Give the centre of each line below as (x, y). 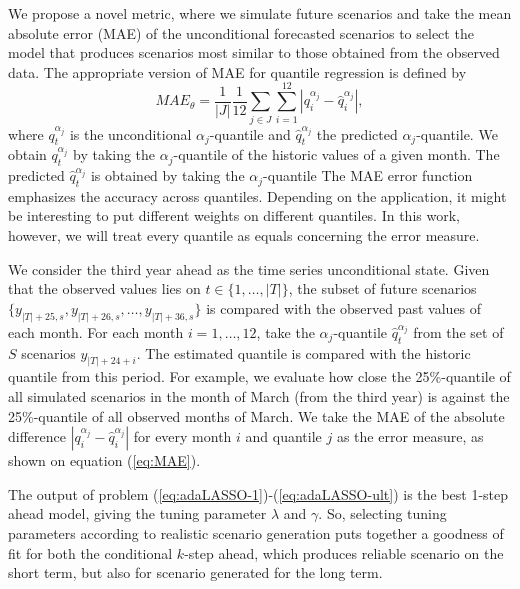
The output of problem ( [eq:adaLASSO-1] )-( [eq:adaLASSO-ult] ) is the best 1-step (258, 493)
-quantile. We (457, 133)
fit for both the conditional (90, 552)
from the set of (458, 331)
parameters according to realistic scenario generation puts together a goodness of (256, 532)
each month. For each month (96, 331)
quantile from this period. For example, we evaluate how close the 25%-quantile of (259, 376)
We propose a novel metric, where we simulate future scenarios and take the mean (260, 13)
